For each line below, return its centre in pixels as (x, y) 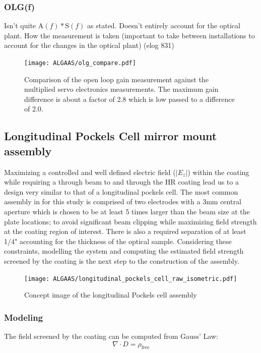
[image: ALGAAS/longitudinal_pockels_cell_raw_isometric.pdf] (131, 279)
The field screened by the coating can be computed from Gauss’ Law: (111, 336)
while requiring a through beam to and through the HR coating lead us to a (121, 182)
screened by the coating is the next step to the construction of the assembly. (122, 260)
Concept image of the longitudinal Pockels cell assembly (111, 295)
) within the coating (218, 172)
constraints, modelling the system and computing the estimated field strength (124, 251)
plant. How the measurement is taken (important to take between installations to (129, 35)
